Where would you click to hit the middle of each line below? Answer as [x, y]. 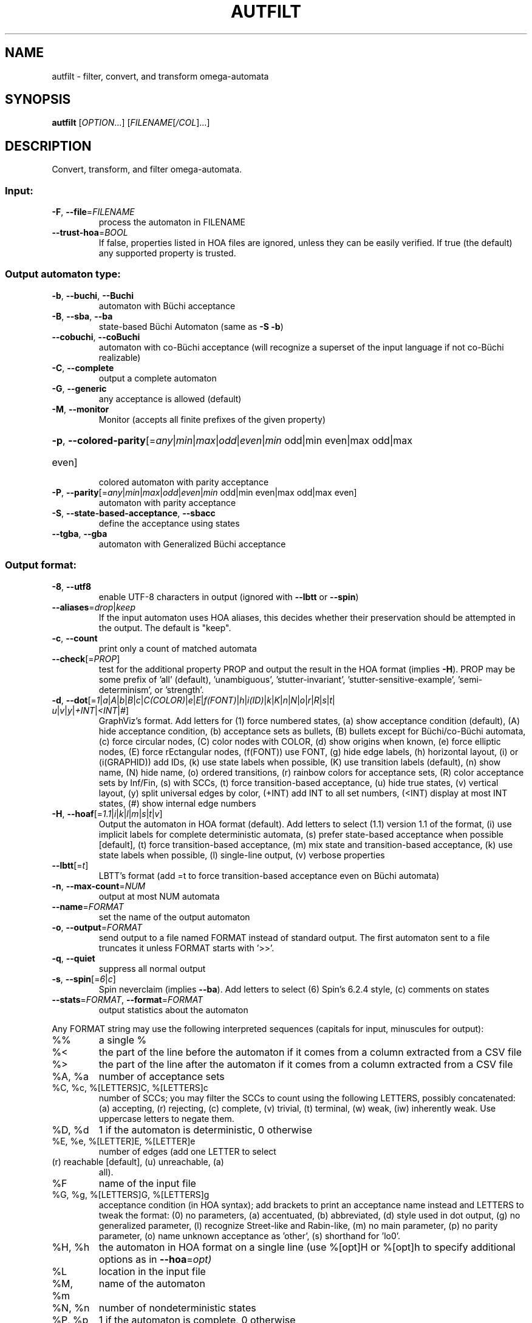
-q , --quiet [73, 958]
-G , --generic [79, 388]
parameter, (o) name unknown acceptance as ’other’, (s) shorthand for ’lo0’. [250, 1236]
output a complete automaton [158, 378]
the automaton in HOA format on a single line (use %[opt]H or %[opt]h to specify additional [307, 1247]
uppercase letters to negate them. [166, 1118]
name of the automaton [152, 1283]
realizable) [120, 357]
